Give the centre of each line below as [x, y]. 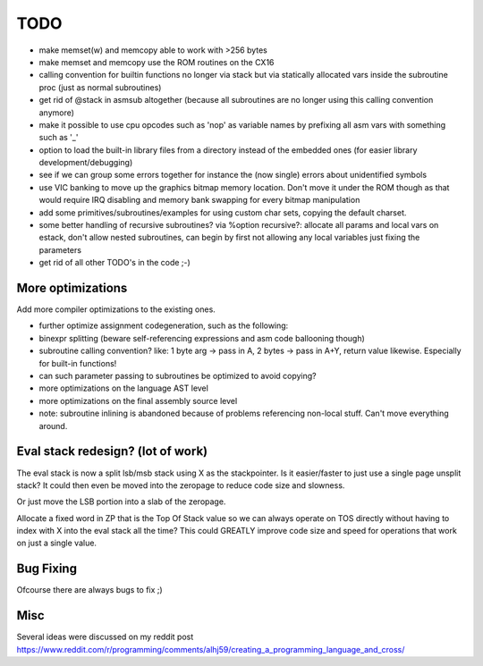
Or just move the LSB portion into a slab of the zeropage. [121, 502]
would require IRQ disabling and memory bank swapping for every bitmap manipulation [199, 200]
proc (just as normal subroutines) [100, 87]
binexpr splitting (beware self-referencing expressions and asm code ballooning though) [202, 338]
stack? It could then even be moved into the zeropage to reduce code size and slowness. [181, 485]
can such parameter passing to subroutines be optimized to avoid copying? [178, 376]
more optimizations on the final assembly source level [138, 400]
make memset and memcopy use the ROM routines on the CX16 [157, 62]
